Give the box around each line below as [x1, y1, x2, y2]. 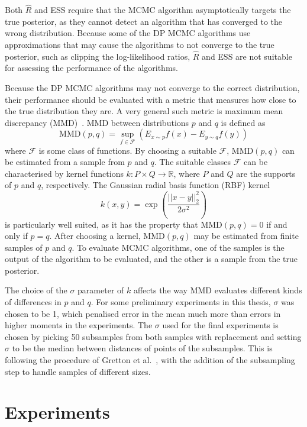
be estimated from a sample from [5, 156, 125, 168]
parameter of [77, 284, 124, 296]
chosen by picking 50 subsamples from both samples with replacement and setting [5, 330, 302, 342]
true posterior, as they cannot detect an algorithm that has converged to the [5, 15, 283, 27]
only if [5, 229, 28, 242]
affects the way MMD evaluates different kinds [133, 284, 302, 296]
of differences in [5, 296, 62, 308]
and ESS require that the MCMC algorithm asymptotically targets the [34, 4, 291, 16]
